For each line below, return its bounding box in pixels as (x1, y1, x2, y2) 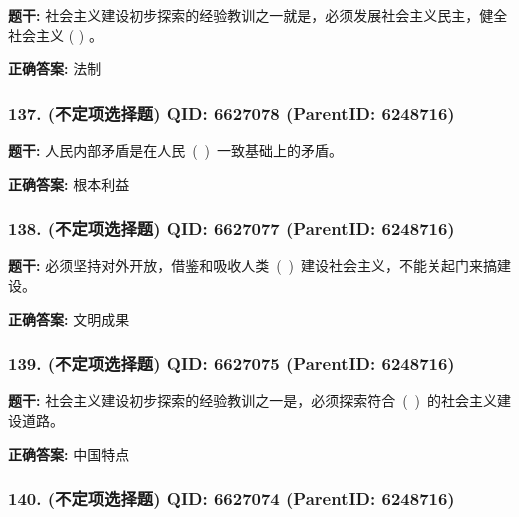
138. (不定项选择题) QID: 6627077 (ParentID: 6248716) (8, 216, 455, 241)
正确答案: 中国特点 (8, 443, 130, 464)
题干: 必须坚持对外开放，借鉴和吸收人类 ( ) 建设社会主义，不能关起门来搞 (8, 255, 498, 276)
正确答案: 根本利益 (8, 173, 130, 194)
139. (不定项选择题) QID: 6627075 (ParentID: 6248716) (8, 351, 455, 376)
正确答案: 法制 (8, 58, 102, 79)
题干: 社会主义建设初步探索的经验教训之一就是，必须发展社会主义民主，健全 (8, 5, 508, 25)
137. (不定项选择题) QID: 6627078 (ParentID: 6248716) (8, 100, 455, 125)
